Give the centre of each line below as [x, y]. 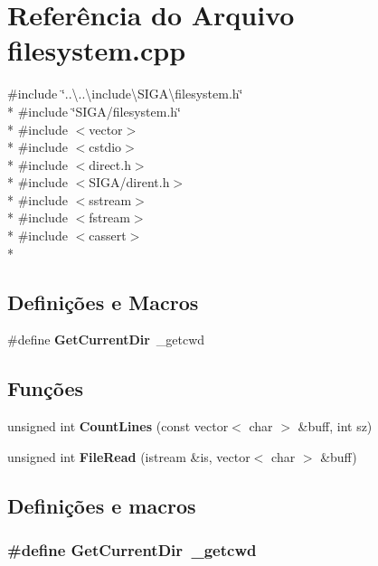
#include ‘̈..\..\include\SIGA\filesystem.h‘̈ [125, 94]
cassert [108, 236]
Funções [46, 388]
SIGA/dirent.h [129, 182]
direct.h [110, 164]
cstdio [105, 147]
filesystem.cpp [97, 50]
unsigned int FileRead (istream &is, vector [129, 456]
